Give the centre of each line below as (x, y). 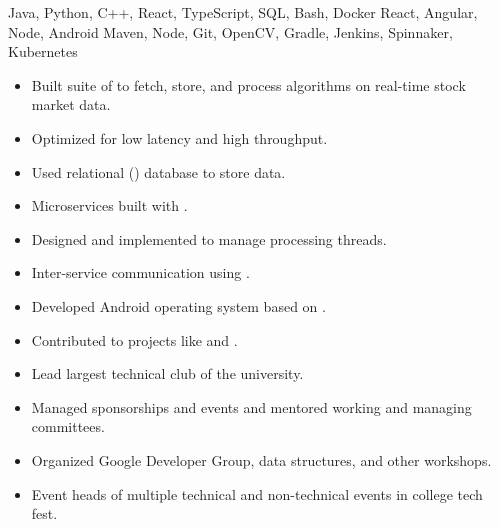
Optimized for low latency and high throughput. (179, 137)
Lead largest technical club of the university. (167, 373)
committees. (68, 426)
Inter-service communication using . (140, 272)
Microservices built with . (109, 205)
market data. (71, 104)
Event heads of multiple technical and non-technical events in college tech (257, 493)
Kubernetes (43, 51)
